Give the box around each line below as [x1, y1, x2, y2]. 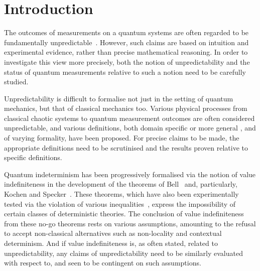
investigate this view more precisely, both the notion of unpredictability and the [4, 56, 250, 67]
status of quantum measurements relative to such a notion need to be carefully [4, 66, 246, 77]
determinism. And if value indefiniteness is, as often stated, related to [4, 238, 218, 248]
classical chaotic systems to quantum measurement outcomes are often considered [4, 112, 255, 123]
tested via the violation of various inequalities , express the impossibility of [4, 198, 236, 209]
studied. [4, 76, 29, 87]
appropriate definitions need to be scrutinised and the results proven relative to [4, 142, 248, 153]
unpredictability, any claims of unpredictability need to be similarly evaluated [4, 247, 243, 258]
